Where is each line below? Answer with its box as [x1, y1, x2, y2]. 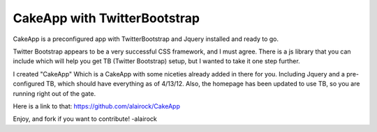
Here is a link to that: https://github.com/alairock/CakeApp [13, 101, 181, 110]
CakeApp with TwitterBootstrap [13, 10, 200, 26]
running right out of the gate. [13, 89, 96, 97]
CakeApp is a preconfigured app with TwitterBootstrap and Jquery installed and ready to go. [13, 35, 279, 43]
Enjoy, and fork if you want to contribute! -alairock [13, 115, 157, 123]
